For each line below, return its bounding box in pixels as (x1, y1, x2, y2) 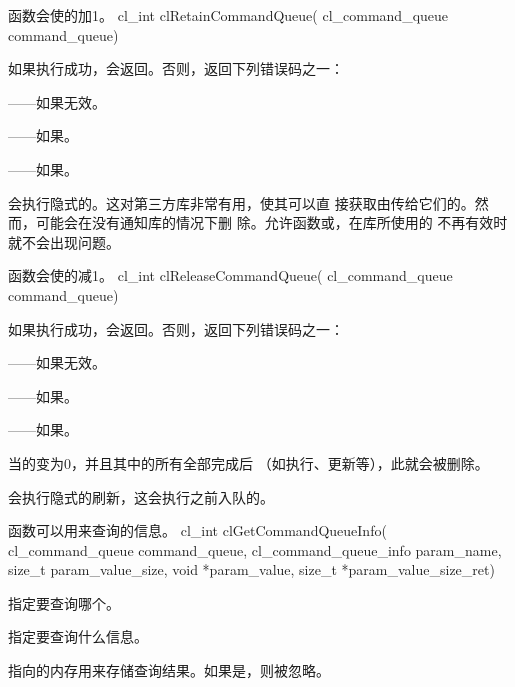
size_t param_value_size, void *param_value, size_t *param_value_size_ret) (8, 559, 495, 580)
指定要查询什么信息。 (8, 626, 148, 647)
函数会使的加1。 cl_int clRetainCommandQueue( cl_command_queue (8, 5, 449, 25)
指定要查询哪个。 (8, 592, 120, 613)
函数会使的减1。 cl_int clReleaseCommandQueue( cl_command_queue (8, 265, 453, 286)
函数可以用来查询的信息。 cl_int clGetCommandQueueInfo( (8, 520, 387, 541)
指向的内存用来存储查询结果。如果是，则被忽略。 (8, 660, 330, 681)
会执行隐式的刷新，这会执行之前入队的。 (8, 486, 274, 507)
